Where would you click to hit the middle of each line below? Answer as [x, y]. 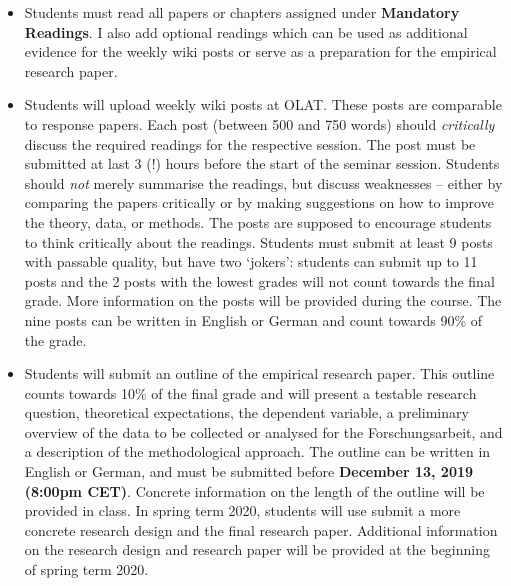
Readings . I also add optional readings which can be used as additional [246, 31]
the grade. [55, 339]
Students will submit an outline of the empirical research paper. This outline [259, 373]
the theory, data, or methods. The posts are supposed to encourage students [258, 221]
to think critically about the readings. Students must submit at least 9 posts [258, 241]
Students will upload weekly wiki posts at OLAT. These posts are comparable [263, 104]
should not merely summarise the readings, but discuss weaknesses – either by [263, 182]
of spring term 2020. [86, 569]
